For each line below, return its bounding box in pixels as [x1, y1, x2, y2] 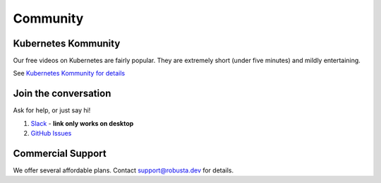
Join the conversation [13, 88, 111, 100]
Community [13, 11, 84, 26]
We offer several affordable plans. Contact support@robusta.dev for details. [13, 166, 234, 175]
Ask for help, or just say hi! [13, 106, 91, 114]
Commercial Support [13, 147, 107, 159]
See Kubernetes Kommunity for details [13, 69, 126, 78]
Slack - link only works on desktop [30, 119, 134, 127]
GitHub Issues [30, 129, 72, 138]
